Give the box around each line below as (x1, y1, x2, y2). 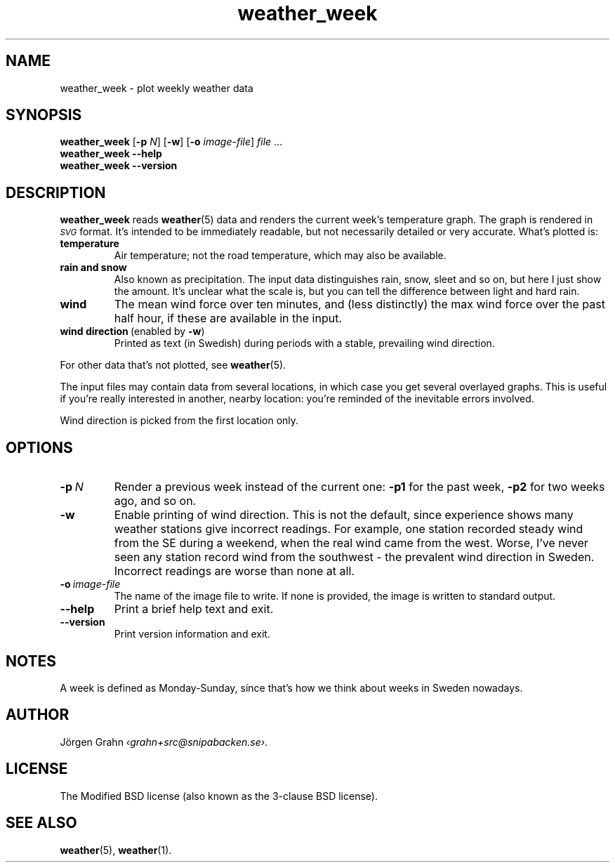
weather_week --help (60, 147, 162, 160)
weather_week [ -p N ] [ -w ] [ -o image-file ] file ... (60, 136, 283, 148)
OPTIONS (6, 438, 73, 456)
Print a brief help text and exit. (114, 602, 274, 617)
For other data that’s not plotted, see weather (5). (60, 359, 286, 371)
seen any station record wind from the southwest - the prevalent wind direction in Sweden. (114, 550, 595, 565)
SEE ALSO (6, 814, 77, 832)
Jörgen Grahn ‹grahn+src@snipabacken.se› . (60, 735, 268, 748)
